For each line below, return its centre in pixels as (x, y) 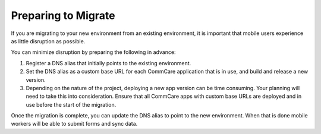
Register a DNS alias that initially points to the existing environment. (108, 63)
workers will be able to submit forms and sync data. (74, 124)
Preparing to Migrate (63, 15)
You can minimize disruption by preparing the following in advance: (93, 52)
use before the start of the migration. (71, 104)
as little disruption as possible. (48, 41)
